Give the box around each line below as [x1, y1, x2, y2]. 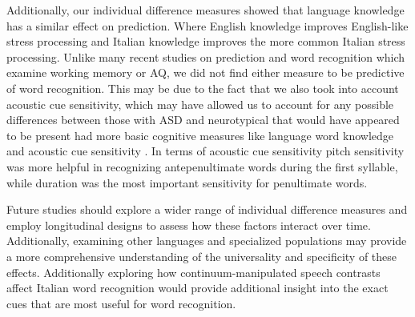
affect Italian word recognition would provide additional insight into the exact [6, 279, 389, 296]
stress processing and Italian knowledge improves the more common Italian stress [6, 33, 405, 50]
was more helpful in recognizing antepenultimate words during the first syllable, [6, 158, 398, 175]
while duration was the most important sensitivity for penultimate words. [6, 174, 368, 191]
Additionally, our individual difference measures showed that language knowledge [6, 2, 405, 18]
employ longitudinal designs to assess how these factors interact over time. [6, 216, 371, 233]
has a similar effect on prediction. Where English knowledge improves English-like [6, 17, 409, 34]
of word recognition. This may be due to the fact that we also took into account [6, 79, 399, 96]
